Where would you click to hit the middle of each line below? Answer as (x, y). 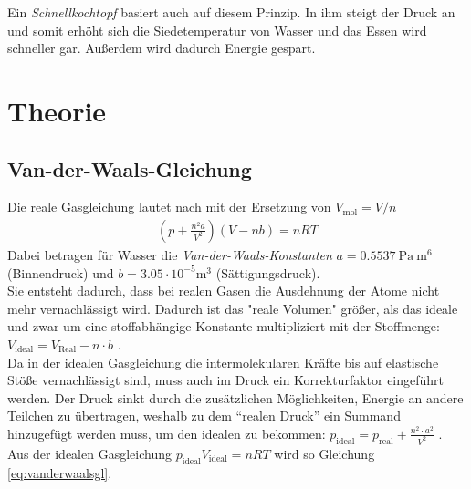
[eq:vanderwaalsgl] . (60, 472)
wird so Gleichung (324, 453)
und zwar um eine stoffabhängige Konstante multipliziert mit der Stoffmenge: (224, 326)
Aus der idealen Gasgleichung (89, 453)
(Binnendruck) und (61, 272)
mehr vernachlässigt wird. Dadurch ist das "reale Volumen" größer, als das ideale (233, 308)
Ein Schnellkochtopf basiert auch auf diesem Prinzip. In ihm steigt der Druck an (231, 12)
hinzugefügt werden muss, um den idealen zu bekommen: (167, 433)
